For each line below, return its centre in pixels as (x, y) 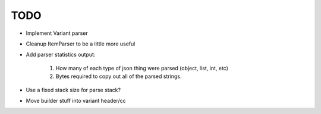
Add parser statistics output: (61, 55)
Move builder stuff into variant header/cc (76, 100)
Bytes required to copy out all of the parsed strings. (119, 76)
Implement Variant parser (57, 33)
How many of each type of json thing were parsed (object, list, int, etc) (142, 68)
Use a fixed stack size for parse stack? (73, 90)
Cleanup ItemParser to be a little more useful (81, 44)
